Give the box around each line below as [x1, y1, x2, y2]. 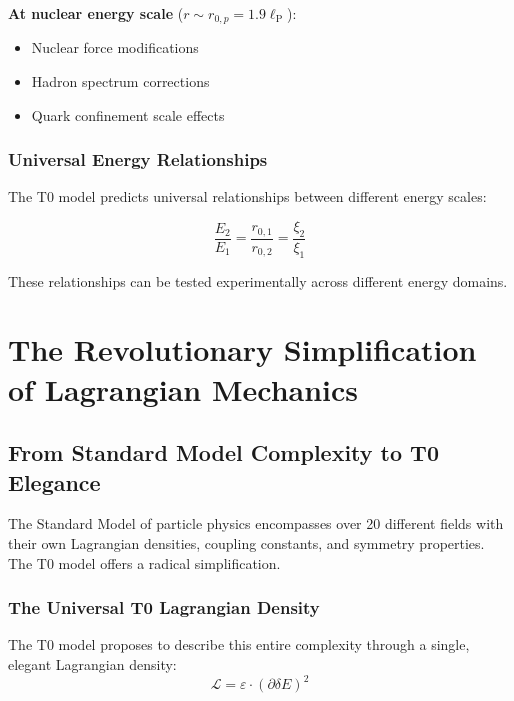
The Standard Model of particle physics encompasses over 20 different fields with [8, 513, 504, 534]
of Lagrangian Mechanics [8, 368, 359, 409]
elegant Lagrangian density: [8, 654, 177, 675]
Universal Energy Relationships [8, 147, 268, 172]
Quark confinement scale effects [31, 104, 225, 125]
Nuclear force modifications [31, 37, 199, 58]
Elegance [8, 466, 101, 497]
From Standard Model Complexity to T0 [8, 437, 439, 468]
